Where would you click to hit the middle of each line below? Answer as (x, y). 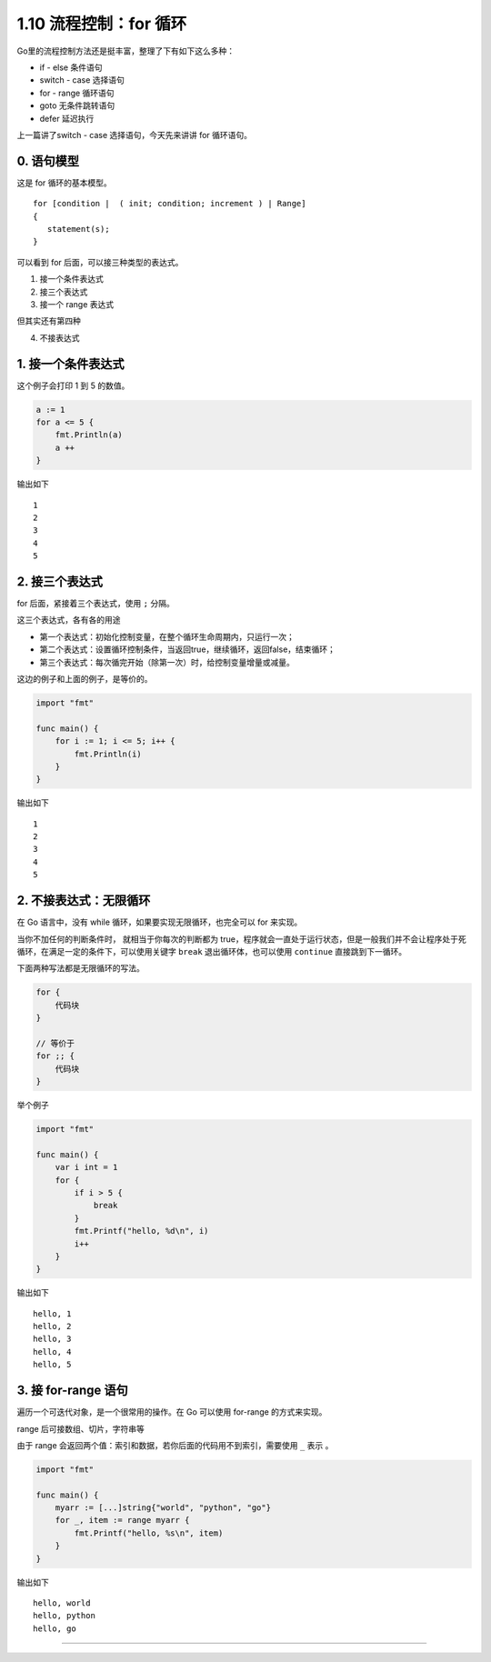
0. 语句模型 (48, 160)
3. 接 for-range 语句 (73, 1391)
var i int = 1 (86, 1167)
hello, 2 (52, 1327)
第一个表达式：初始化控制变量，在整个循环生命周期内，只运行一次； (167, 636)
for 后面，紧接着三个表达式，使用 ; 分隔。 (95, 603)
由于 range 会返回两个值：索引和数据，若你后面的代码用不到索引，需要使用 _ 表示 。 (175, 1445)
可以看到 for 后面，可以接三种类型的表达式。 (100, 262)
